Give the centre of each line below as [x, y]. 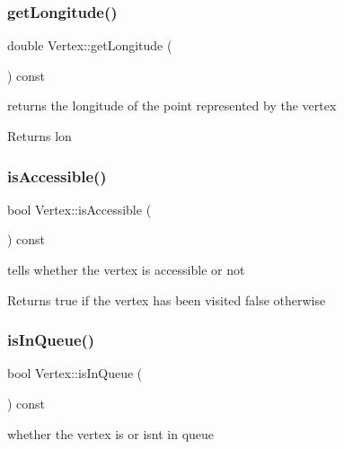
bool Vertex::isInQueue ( [75, 373]
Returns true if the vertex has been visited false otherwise [167, 299]
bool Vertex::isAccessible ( [79, 209]
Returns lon [40, 136]
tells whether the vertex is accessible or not [126, 269]
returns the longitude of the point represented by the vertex [172, 106]
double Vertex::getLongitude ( [90, 45]
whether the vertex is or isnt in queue [111, 433]
